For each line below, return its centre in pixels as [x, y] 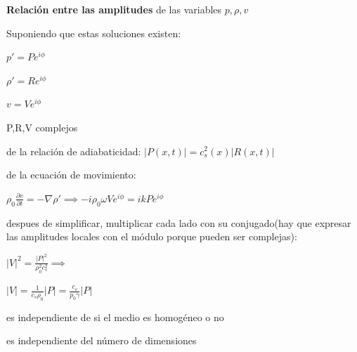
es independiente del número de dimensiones [102, 340]
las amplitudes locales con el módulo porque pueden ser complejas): [152, 236]
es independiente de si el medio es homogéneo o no [115, 317]
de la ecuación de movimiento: [71, 175]
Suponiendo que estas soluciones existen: [94, 33]
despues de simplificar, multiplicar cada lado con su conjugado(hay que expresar [179, 222]
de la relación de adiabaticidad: [74, 151]
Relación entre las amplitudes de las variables [114, 9]
